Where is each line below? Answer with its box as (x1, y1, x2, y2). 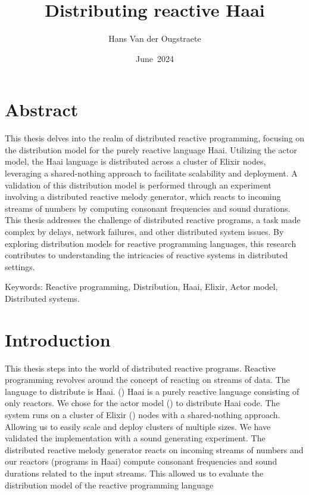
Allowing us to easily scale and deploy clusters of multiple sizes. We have (5, 420, 271, 432)
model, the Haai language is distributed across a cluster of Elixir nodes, (5, 155, 266, 168)
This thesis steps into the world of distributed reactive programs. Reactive (5, 361, 276, 374)
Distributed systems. (5, 292, 80, 304)
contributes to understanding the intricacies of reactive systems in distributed (5, 249, 288, 261)
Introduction (5, 327, 111, 351)
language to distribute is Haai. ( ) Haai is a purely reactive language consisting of (5, 385, 299, 397)
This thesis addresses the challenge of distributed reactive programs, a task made (5, 214, 301, 226)
